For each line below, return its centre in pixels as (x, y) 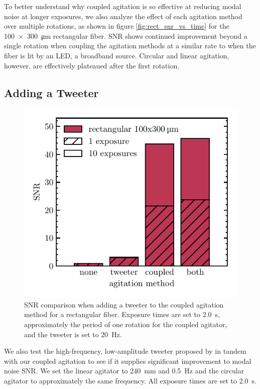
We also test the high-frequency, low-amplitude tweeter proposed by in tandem (125, 351)
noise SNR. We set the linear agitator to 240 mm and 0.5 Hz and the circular (124, 371)
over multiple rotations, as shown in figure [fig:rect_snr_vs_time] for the (117, 26)
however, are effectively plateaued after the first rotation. (92, 65)
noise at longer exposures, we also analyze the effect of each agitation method (123, 16)
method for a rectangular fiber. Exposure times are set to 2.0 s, (122, 314)
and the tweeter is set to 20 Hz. (73, 334)
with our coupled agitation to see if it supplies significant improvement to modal (128, 361)
